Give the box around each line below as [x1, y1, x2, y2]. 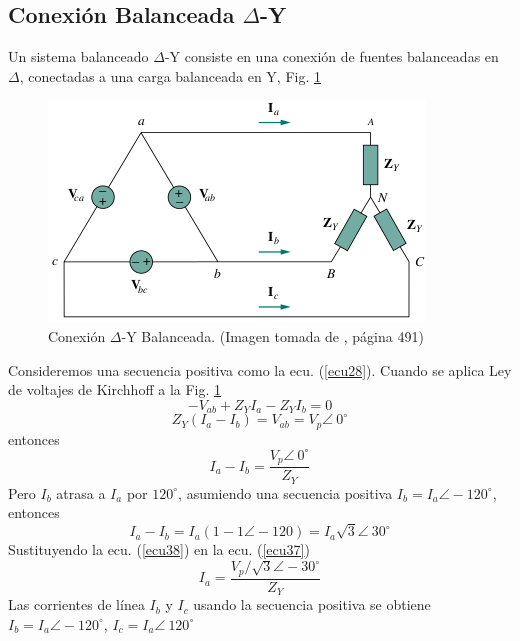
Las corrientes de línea [8, 594, 145, 615]
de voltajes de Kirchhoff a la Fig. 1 [8, 379, 222, 400]
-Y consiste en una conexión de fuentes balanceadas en [164, 46, 499, 67]
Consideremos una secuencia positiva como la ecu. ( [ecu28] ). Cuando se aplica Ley [8, 359, 512, 380]
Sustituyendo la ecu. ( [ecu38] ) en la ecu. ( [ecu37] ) [8, 539, 310, 560]
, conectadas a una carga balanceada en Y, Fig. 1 [19, 65, 321, 86]
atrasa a [56, 482, 106, 503]
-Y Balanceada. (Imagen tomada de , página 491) [121, 325, 424, 346]
